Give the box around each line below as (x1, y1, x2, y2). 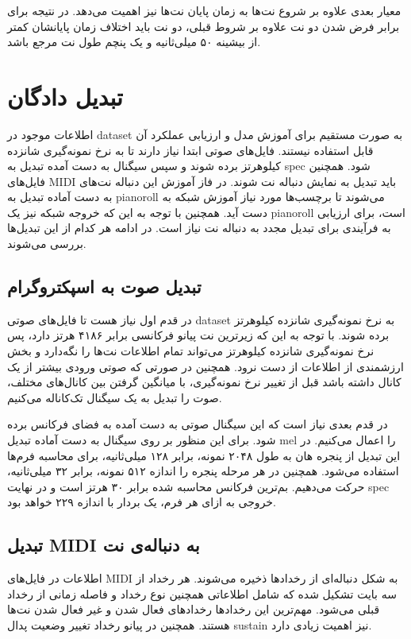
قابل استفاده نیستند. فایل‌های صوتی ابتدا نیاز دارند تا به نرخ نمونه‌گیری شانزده (7, 141, 374, 158)
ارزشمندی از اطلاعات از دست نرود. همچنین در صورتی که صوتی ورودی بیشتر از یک (7, 358, 404, 374)
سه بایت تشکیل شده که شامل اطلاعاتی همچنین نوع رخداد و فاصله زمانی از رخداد (7, 585, 397, 602)
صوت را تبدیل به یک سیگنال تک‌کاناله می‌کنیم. (7, 389, 222, 405)
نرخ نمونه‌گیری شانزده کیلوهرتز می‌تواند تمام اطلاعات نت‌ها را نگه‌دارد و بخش (7, 343, 375, 359)
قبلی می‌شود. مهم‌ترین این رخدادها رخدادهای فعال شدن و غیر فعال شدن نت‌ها (7, 601, 380, 618)
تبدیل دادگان (7, 79, 123, 112)
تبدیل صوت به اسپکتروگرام (7, 274, 202, 299)
